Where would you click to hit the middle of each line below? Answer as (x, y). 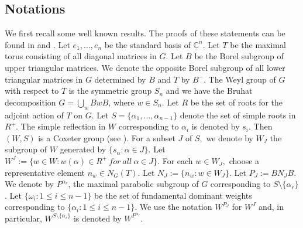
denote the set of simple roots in (238, 115)
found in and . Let (37, 44)
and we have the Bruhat (209, 91)
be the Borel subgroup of (239, 56)
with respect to (32, 91)
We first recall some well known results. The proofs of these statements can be (145, 33)
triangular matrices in (44, 79)
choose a (244, 160)
